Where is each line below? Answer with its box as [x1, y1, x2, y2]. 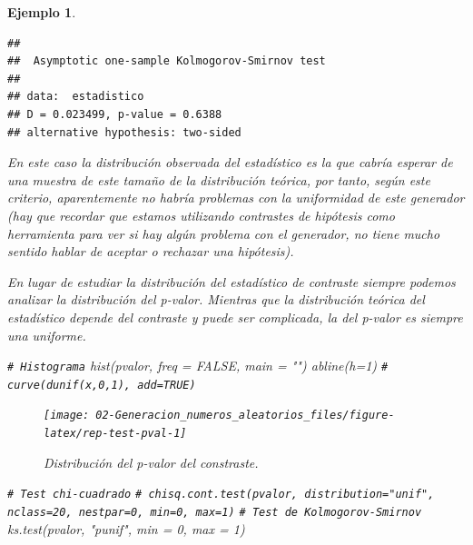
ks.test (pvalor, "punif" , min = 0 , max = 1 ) [7, 519, 245, 538]
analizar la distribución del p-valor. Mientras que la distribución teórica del [7, 290, 425, 309]
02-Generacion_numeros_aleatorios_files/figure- [95, 409, 395, 422]
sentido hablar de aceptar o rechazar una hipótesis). [7, 242, 294, 261]
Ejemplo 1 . [7, 3, 76, 21]
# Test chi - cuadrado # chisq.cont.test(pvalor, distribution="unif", [7, 488, 435, 501]
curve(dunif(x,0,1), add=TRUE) [7, 378, 196, 391]
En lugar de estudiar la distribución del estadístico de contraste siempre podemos [7, 272, 456, 291]
